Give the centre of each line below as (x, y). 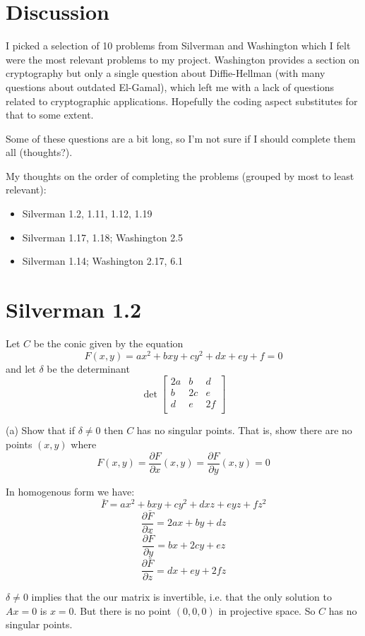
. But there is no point (122, 610)
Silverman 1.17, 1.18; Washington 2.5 (103, 237)
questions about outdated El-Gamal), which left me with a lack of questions (170, 86)
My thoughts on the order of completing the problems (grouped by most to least (180, 175)
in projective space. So (267, 610)
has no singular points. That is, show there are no (244, 430)
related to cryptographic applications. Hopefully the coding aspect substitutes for (182, 101)
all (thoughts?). (39, 152)
